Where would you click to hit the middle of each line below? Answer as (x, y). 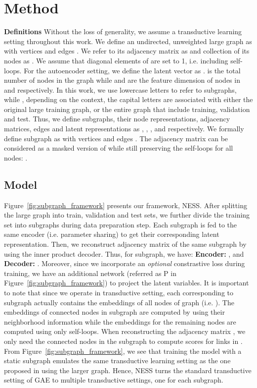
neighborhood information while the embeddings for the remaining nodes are (120, 321)
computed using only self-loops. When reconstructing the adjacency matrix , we (125, 331)
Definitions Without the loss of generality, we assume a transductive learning (123, 31)
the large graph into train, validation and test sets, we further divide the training (127, 215)
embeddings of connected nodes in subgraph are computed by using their (114, 312)
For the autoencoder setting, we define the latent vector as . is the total (132, 70)
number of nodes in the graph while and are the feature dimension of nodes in (122, 80)
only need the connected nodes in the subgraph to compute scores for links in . (123, 341)
